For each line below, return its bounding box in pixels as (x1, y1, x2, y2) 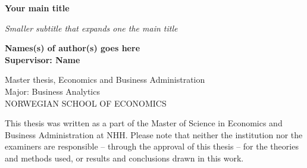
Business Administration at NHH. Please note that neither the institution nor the (5, 128, 303, 141)
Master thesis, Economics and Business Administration (5, 73, 205, 86)
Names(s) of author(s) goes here (5, 42, 140, 54)
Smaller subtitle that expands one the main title (5, 21, 178, 34)
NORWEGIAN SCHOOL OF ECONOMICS (5, 97, 167, 109)
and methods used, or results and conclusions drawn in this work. (5, 151, 244, 164)
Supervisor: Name (5, 53, 80, 66)
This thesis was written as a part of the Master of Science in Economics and (5, 117, 283, 129)
